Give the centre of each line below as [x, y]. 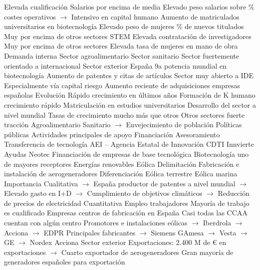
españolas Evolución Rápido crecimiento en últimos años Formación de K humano [130, 95]
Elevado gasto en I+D [38, 193]
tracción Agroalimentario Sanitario [57, 124]
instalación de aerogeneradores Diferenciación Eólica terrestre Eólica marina [121, 174]
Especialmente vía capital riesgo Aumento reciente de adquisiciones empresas [122, 85]
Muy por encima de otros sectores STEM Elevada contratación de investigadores [128, 36]
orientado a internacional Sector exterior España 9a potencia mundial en [115, 65]
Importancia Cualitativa [41, 183]
